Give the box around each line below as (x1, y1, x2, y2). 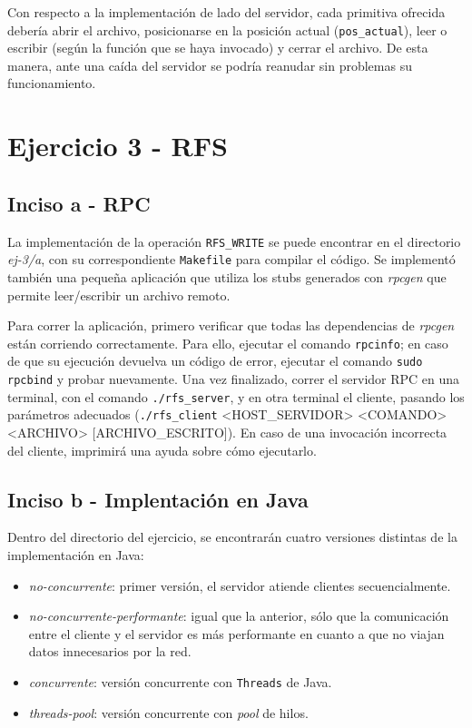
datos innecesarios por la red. (28, 642, 192, 661)
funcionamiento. (7, 74, 96, 93)
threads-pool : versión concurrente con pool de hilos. (28, 703, 309, 722)
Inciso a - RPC (7, 189, 151, 217)
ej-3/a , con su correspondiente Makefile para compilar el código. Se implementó (7, 250, 456, 269)
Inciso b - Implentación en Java (7, 485, 309, 513)
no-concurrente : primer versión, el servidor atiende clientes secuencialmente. (28, 576, 451, 595)
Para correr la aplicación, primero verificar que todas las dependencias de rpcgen (7, 316, 455, 335)
